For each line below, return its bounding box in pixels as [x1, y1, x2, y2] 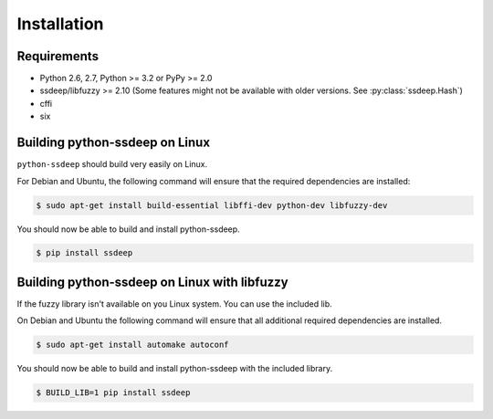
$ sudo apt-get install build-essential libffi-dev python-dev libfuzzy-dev [36, 200, 388, 210]
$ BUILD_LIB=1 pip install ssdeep [36, 388, 191, 398]
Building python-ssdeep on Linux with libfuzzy [16, 274, 288, 289]
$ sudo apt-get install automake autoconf [36, 340, 229, 351]
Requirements [16, 48, 100, 64]
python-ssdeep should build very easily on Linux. [16, 159, 208, 170]
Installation [16, 14, 104, 34]
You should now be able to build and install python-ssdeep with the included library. [16, 363, 333, 374]
